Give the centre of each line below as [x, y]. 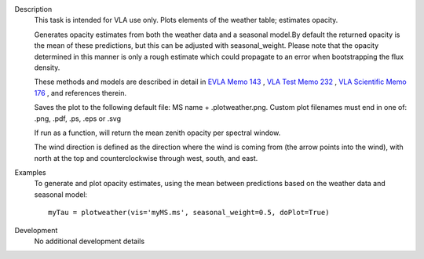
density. [47, 67]
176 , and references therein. [80, 93]
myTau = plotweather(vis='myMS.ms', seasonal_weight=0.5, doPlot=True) [189, 213]
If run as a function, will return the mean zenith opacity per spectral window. [157, 133]
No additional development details [90, 241]
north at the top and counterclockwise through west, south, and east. [146, 158]
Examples [30, 173]
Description [33, 9]
